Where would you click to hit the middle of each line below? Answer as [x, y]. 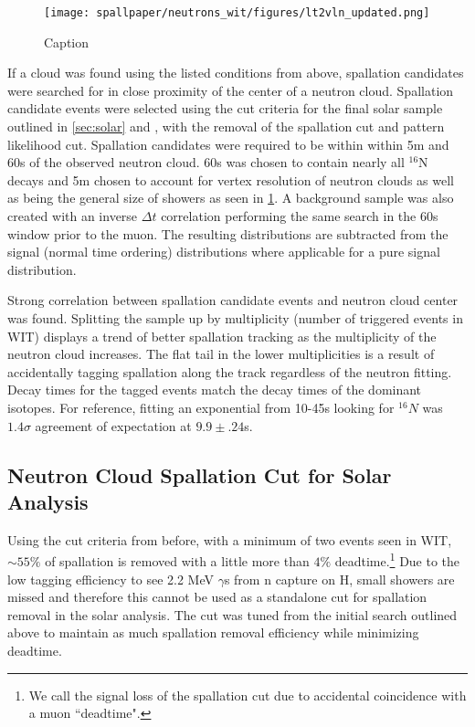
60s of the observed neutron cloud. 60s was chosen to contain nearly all [206, 162]
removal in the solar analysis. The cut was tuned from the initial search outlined [232, 614]
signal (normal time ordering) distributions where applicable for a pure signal [224, 252]
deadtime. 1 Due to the [397, 559]
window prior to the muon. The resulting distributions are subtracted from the [228, 233]
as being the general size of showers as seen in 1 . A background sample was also [231, 198]
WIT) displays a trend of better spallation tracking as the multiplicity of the [222, 336]
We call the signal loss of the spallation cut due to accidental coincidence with [248, 695]
